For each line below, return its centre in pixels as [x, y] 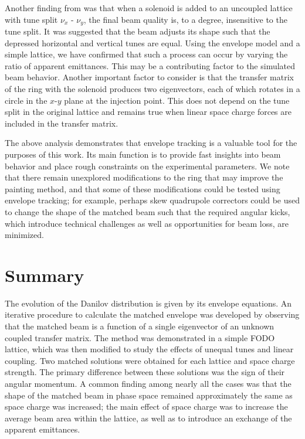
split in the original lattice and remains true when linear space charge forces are [148, 112]
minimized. [24, 235]
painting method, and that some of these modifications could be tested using [143, 188]
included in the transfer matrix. [62, 123]
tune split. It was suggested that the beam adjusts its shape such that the [138, 31]
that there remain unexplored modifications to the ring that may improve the [144, 177]
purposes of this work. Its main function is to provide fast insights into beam [143, 154]
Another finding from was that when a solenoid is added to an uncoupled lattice [149, 8]
